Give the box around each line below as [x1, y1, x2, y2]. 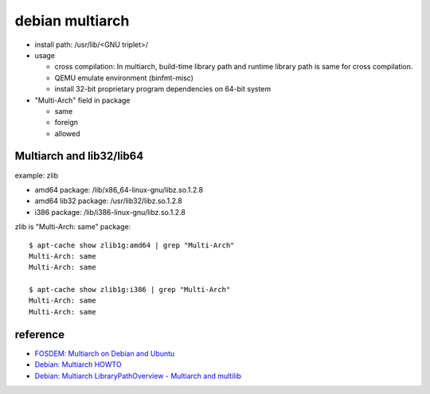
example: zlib [14, 170, 59, 180]
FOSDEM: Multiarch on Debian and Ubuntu [34, 349, 175, 358]
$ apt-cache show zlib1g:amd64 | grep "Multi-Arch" [29, 240, 235, 250]
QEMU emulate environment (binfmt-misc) [54, 72, 194, 83]
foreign [54, 118, 79, 127]
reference [14, 327, 65, 341]
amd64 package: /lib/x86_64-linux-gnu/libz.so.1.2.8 [34, 185, 203, 194]
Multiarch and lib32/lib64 [14, 150, 144, 163]
